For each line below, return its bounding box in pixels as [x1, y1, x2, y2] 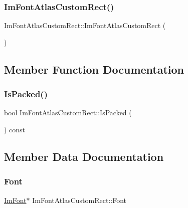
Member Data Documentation [4, 148, 164, 164]
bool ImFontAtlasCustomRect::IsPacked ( [4, 107, 132, 118]
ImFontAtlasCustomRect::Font [32, 194, 127, 205]
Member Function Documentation [4, 61, 184, 77]
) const [4, 124, 26, 134]
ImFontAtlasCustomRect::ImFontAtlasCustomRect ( [4, 20, 166, 31]
